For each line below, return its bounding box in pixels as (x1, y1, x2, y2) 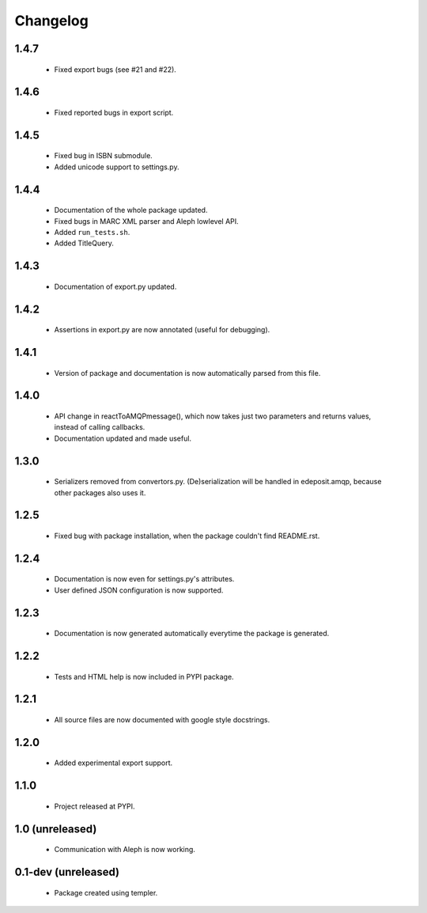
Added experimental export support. (54, 758, 173, 767)
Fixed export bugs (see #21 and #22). (54, 64, 177, 74)
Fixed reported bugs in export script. (54, 108, 174, 117)
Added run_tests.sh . (54, 227, 130, 237)
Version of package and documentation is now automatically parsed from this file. (54, 368, 321, 377)
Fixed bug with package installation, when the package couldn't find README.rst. (54, 531, 320, 540)
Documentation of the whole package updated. (54, 206, 208, 215)
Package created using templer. (54, 888, 158, 897)
